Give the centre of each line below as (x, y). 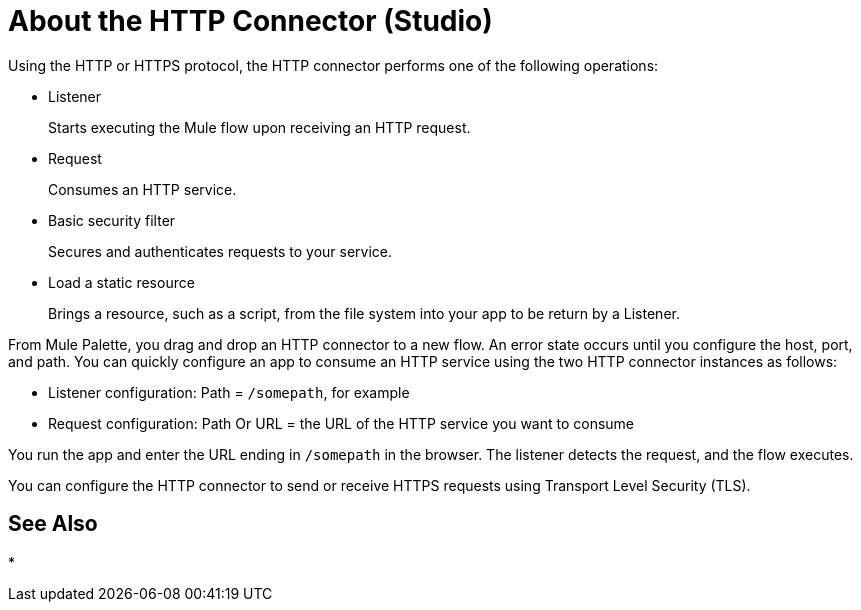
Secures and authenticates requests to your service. (220, 251)
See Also (53, 524)
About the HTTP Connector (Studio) (250, 21)
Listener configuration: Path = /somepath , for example (229, 392)
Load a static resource (121, 282)
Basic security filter (112, 220)
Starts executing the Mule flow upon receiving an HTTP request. (259, 127)
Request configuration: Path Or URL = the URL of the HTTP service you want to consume (341, 423)
